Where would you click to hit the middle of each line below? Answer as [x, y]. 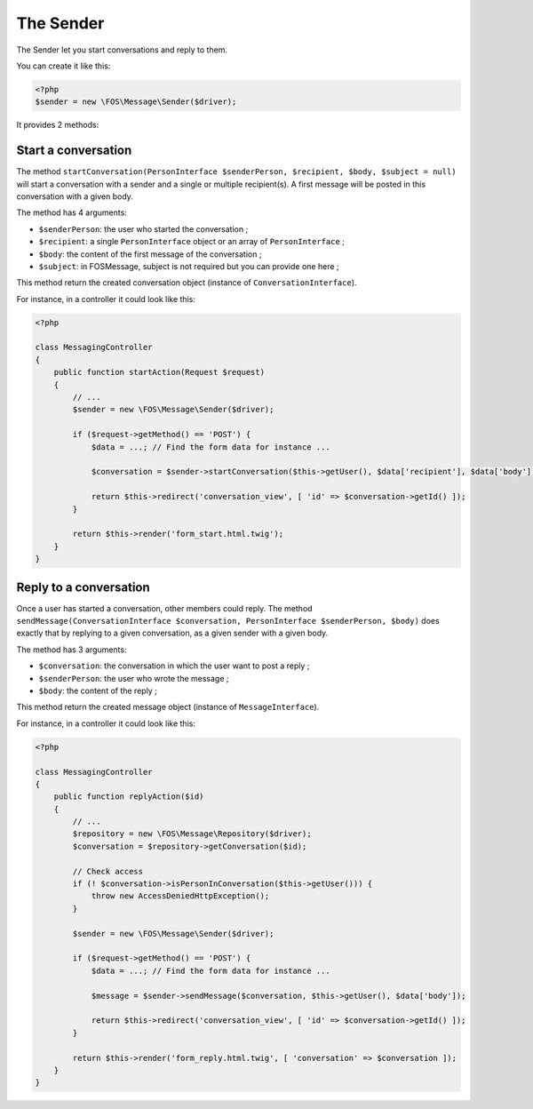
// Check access [108, 871]
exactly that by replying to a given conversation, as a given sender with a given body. [172, 633]
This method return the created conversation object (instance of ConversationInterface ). [187, 283]
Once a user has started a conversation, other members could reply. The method [164, 608]
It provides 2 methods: [58, 125]
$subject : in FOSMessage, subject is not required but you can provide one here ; [189, 266]
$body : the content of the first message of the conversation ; [150, 254]
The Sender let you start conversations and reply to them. [122, 50]
